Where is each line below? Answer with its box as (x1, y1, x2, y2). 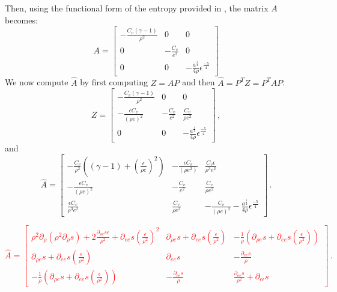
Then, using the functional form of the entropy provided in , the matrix (5, 2, 269, 14)
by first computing (80, 76, 148, 88)
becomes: (5, 13, 38, 26)
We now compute (5, 76, 68, 88)
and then (182, 76, 215, 88)
